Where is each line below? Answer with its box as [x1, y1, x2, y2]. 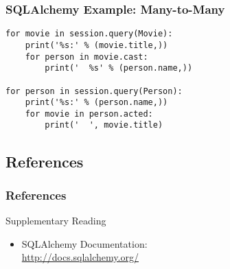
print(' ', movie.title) [45, 120, 163, 130]
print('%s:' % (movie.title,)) [25, 40, 168, 50]
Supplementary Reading [5, 213, 106, 228]
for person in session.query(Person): [5, 86, 183, 96]
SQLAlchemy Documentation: [21, 236, 148, 250]
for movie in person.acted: [25, 108, 153, 119]
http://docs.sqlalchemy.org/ [21, 250, 139, 264]
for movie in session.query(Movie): [5, 29, 173, 39]
